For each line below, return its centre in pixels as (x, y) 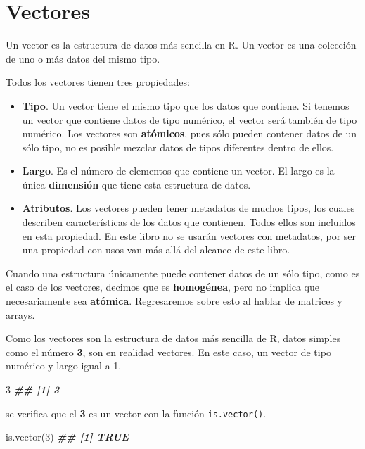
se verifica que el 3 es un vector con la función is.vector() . (136, 413)
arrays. (20, 314)
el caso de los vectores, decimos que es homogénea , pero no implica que (162, 287)
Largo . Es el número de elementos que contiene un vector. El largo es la (178, 171)
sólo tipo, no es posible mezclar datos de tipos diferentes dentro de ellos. (178, 147)
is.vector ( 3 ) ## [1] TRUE (68, 437)
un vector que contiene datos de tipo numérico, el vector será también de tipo (190, 119)
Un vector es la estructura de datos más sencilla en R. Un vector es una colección (181, 45)
